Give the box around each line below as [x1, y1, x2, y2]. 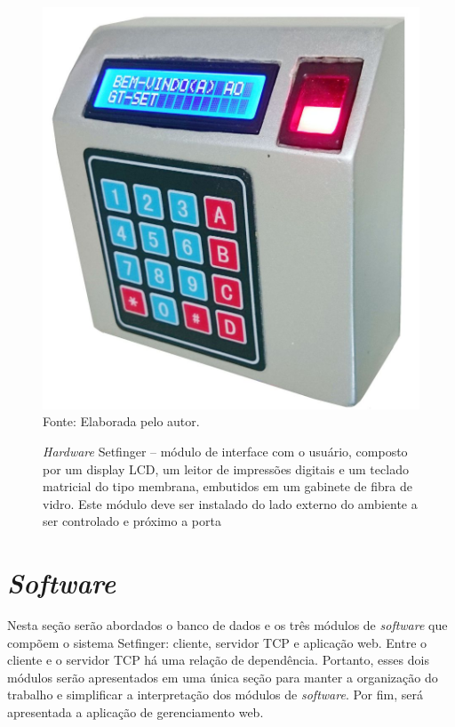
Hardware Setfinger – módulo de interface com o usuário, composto [43, 441, 408, 460]
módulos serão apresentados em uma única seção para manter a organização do [7, 667, 438, 686]
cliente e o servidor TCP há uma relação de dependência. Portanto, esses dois [7, 650, 429, 669]
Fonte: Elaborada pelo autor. [43, 412, 200, 431]
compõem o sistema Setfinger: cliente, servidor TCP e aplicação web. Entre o [7, 633, 427, 651]
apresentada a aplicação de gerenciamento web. [7, 703, 264, 722]
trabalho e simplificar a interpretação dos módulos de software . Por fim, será [7, 685, 423, 704]
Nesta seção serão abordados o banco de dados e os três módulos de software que [7, 616, 448, 634]
